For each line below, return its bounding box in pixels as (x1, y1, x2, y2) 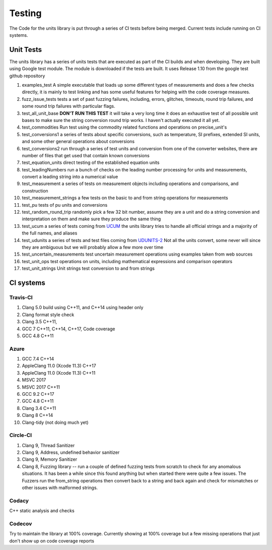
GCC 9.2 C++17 (22, 391, 55, 397)
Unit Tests (9, 45, 42, 54)
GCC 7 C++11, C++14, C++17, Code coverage (22, 326, 115, 332)
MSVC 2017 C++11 (22, 384, 60, 390)
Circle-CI (9, 432, 32, 439)
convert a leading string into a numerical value (22, 174, 118, 180)
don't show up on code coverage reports (9, 537, 94, 544)
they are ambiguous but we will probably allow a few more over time (22, 245, 164, 250)
